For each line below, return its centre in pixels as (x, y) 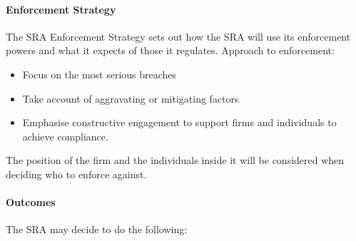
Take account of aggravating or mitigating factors (131, 98)
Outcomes (31, 202)
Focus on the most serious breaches (100, 74)
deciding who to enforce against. (76, 174)
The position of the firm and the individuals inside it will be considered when (175, 160)
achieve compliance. (65, 136)
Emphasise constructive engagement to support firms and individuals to (179, 122)
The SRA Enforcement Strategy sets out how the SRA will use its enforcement (178, 36)
